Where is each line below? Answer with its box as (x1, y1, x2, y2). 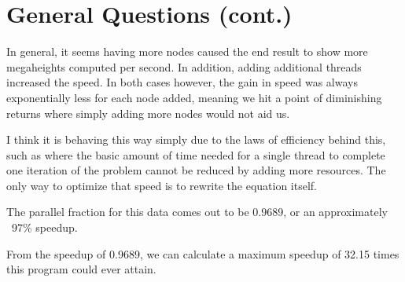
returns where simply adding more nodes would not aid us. (6, 104, 290, 121)
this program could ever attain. (6, 261, 156, 277)
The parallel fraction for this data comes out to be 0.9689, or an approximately (6, 203, 388, 220)
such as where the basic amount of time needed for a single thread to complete (6, 146, 385, 163)
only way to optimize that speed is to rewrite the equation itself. (6, 177, 318, 193)
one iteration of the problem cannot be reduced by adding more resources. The (6, 162, 386, 178)
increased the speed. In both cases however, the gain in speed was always (6, 74, 358, 90)
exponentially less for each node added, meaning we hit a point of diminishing (6, 89, 382, 105)
